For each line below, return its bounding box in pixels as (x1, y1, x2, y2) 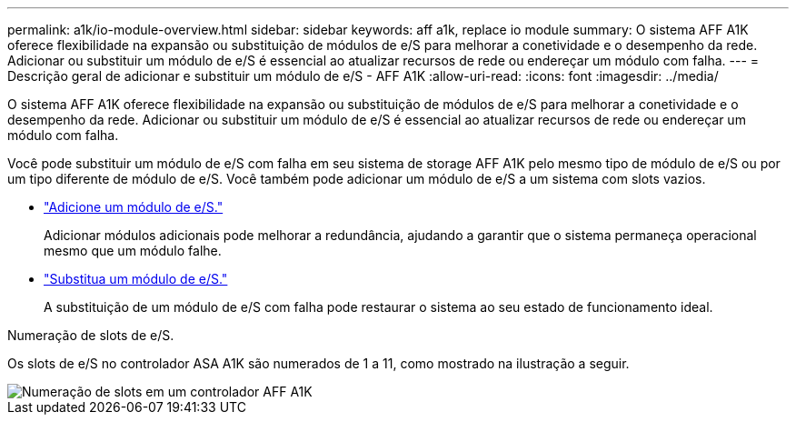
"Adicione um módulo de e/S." (44, 199, 224, 215)
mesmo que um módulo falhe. (44, 243, 222, 258)
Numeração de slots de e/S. (7, 327, 174, 343)
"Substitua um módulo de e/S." (44, 271, 228, 286)
